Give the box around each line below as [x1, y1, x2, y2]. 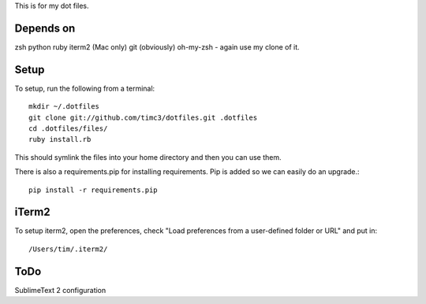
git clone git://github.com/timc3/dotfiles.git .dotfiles [28, 113, 258, 122]
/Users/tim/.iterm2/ [28, 244, 108, 254]
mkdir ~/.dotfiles [28, 102, 100, 111]
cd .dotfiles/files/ [28, 124, 108, 133]
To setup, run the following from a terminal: [14, 83, 155, 93]
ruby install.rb [28, 135, 92, 144]
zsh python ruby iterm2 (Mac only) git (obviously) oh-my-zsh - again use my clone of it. [14, 42, 300, 51]
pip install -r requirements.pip [28, 185, 158, 195]
